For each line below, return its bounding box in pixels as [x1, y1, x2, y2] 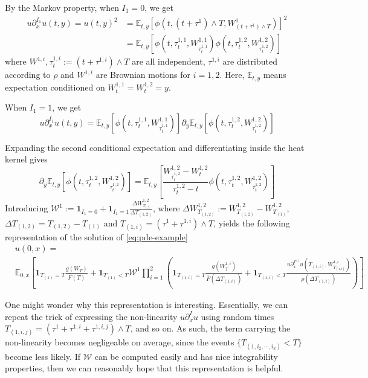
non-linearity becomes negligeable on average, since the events [5, 336, 234, 348]
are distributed [222, 55, 277, 68]
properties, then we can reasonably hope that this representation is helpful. [5, 362, 283, 374]
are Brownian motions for [95, 68, 190, 81]
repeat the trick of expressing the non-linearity [5, 310, 178, 322]
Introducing [5, 202, 48, 214]
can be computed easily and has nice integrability [94, 350, 278, 362]
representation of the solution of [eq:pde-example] [5, 230, 188, 243]
